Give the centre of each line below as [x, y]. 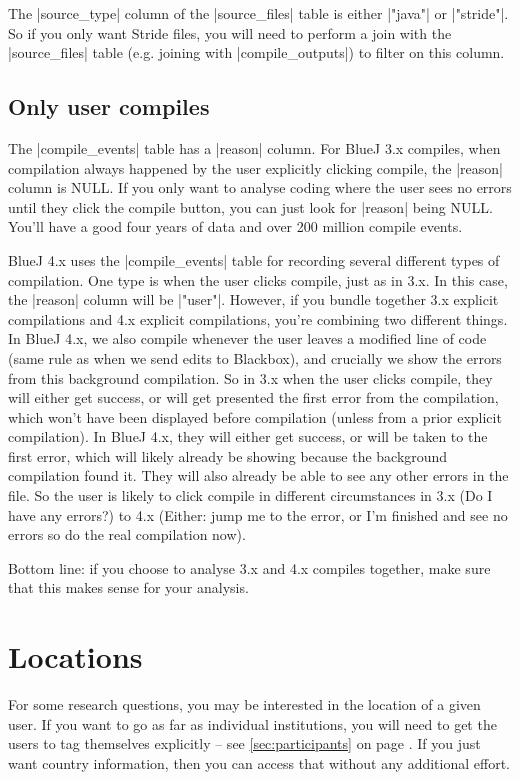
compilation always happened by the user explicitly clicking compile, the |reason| [255, 167]
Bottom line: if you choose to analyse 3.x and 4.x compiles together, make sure [249, 567]
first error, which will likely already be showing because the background [228, 455]
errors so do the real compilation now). [127, 534]
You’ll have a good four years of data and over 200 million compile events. [235, 226]
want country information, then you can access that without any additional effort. [259, 762]
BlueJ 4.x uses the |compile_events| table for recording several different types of [254, 259]
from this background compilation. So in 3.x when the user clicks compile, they [250, 377]
